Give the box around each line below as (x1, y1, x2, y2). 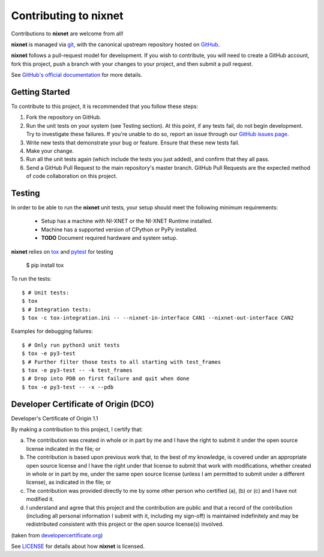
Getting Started (11, 87, 70, 97)
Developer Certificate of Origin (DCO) (11, 399, 154, 409)
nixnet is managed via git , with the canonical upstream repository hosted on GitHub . (11, 41, 220, 48)
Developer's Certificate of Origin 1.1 (11, 414, 98, 422)
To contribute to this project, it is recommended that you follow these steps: (11, 103, 199, 110)
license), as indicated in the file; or (26, 478, 112, 486)
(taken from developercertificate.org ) (11, 531, 103, 539)
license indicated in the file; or (26, 445, 101, 452)
